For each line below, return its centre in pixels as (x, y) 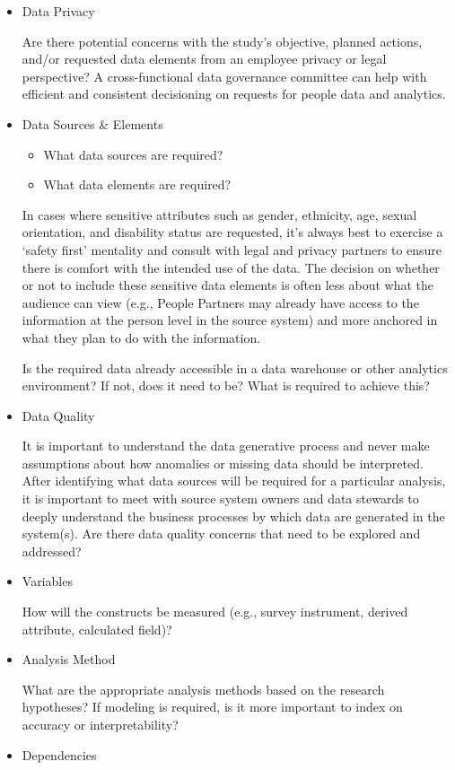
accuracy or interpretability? (100, 724)
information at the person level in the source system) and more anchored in (230, 320)
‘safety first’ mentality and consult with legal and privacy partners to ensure (232, 249)
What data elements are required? (137, 184)
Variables (47, 581)
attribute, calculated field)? (97, 629)
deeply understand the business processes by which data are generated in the (233, 516)
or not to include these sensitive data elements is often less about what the (228, 285)
